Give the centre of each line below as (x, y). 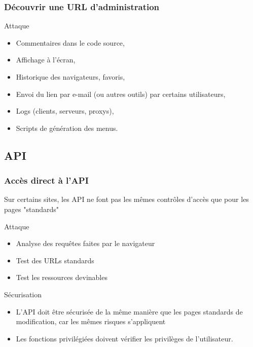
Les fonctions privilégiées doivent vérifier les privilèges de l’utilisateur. (124, 338)
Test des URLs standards (55, 260)
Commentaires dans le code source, (70, 42)
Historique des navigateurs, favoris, (70, 77)
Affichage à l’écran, (46, 60)
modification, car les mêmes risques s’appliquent (91, 321)
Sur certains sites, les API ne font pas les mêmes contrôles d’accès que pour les (126, 199)
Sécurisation (23, 294)
